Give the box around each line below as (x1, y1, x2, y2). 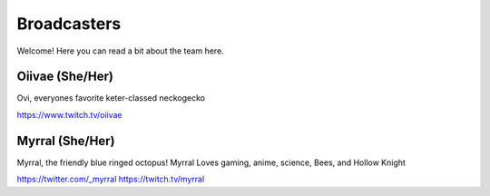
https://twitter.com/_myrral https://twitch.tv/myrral (16, 173, 205, 185)
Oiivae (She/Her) (16, 69, 113, 84)
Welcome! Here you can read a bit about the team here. (16, 45, 224, 56)
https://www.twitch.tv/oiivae (16, 109, 122, 120)
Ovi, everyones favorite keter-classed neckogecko (16, 93, 206, 103)
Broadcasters (16, 14, 122, 34)
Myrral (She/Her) (16, 132, 115, 149)
